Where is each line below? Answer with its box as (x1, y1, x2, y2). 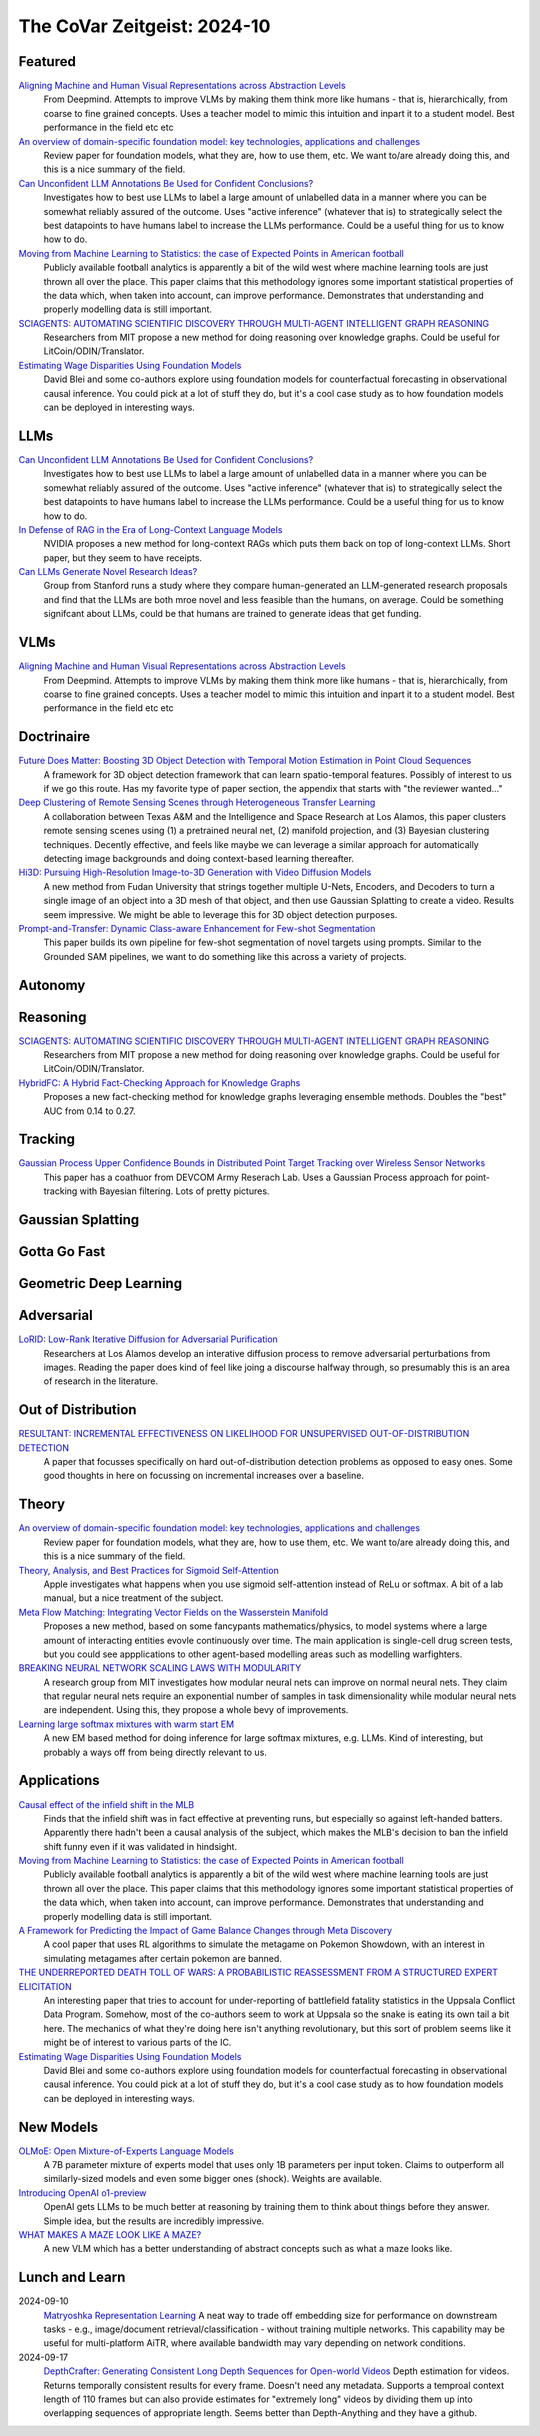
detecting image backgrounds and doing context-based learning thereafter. (43, 852, 355, 864)
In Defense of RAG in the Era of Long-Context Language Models (18, 523, 283, 535)
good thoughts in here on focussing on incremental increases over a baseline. (43, 1470, 365, 1482)
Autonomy (18, 976, 86, 994)
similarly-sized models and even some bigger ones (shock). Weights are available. (43, 2173, 383, 2185)
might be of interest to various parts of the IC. (43, 2036, 232, 2049)
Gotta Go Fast (18, 1243, 106, 1260)
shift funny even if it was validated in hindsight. (43, 1840, 238, 1852)
